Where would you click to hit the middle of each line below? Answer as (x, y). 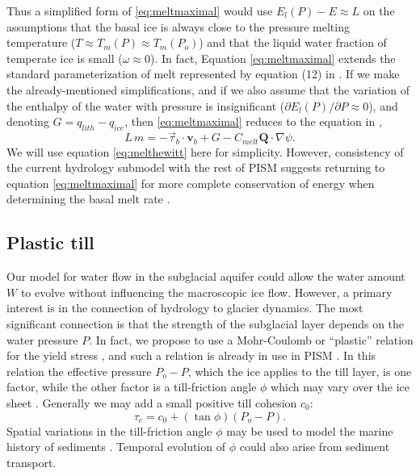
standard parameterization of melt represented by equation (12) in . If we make (203, 74)
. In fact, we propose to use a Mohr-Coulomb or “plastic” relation (251, 339)
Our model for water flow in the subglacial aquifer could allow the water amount (206, 276)
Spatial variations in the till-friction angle (109, 430)
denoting (28, 121)
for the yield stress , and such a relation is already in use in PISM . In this (191, 355)
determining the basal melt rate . (88, 199)
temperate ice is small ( (65, 58)
